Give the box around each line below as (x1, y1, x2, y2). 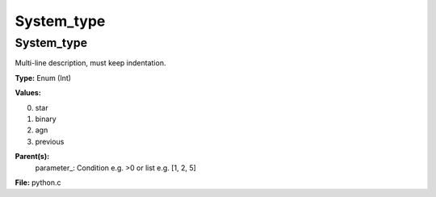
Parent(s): (15, 152, 50, 161)
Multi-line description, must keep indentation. (15, 58, 166, 68)
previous (35, 136, 65, 146)
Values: (15, 88, 42, 98)
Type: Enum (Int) (15, 73, 72, 82)
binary (35, 114, 57, 124)
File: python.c (15, 178, 61, 187)
